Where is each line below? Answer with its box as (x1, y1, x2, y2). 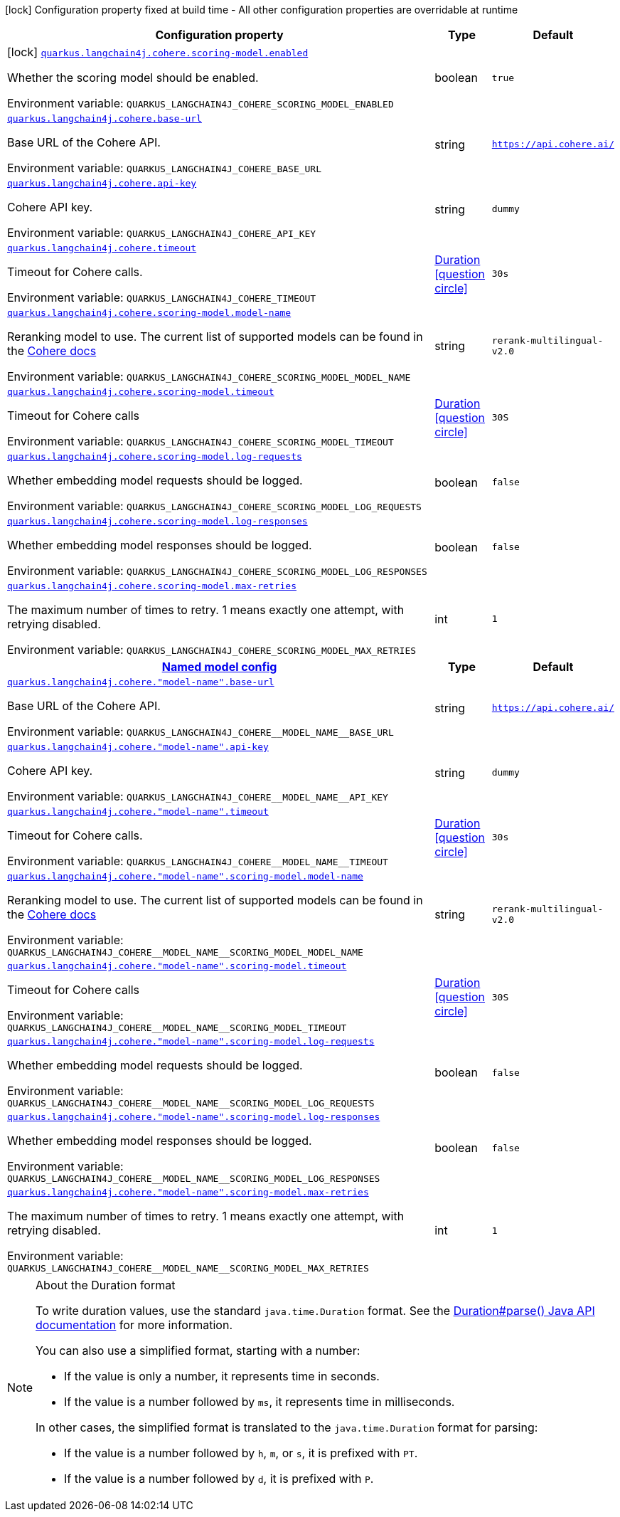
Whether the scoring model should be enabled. (7, 70, 259, 85)
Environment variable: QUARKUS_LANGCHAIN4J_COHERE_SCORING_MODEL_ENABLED (7, 96, 394, 110)
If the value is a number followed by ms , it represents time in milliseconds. (64, 1395, 455, 1409)
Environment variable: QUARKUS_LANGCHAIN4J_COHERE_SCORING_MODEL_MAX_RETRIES (7, 643, 417, 657)
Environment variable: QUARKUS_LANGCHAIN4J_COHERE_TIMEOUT (7, 290, 316, 305)
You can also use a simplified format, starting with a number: (36, 1343, 360, 1358)
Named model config (161, 660, 277, 674)
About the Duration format (36, 1278, 176, 1292)
